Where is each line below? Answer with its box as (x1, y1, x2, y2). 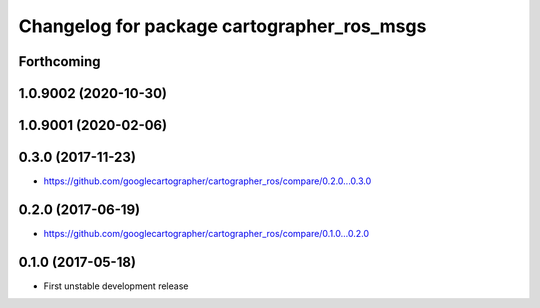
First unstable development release (43, 280, 189, 292)
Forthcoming (18, 53, 101, 70)
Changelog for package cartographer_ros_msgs (18, 15, 427, 37)
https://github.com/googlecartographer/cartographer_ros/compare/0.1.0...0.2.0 (43, 228, 370, 240)
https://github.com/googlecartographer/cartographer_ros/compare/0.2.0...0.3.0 (43, 175, 372, 187)
